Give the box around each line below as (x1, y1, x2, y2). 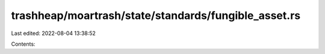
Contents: (11, 40, 36, 47)
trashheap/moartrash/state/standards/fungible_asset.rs (11, 9, 301, 22)
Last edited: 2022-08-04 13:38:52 (11, 30, 96, 37)
